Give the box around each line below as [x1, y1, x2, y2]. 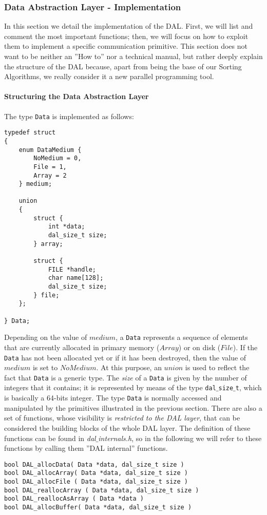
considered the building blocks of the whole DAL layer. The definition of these [4, 422, 251, 433]
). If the [233, 341, 258, 352]
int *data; [48, 223, 85, 231]
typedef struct [4, 129, 56, 137]
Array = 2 [33, 171, 67, 179]
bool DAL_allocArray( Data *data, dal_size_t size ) [4, 469, 188, 477]
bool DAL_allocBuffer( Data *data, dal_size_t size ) [4, 504, 192, 511]
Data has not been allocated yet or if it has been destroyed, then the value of [4, 352, 246, 363]
